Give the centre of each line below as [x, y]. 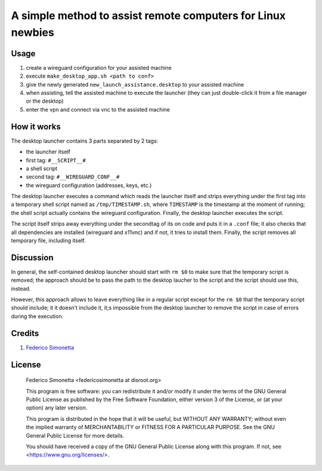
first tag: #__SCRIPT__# [56, 160]
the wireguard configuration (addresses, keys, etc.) [89, 185]
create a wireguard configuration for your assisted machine [99, 67]
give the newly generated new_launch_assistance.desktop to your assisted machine [135, 84]
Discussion [32, 258]
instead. [21, 288]
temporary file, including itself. [48, 241]
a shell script [42, 168]
